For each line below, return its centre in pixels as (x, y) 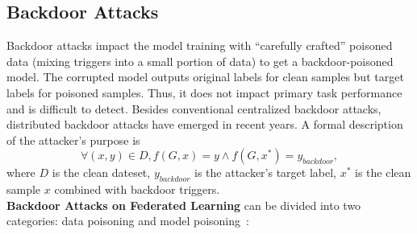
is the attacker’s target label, (265, 172)
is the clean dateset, (101, 172)
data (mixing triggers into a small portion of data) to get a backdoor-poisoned (200, 61)
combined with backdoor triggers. (137, 189)
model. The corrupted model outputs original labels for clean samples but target (205, 77)
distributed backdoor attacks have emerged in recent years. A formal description (205, 124)
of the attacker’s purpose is (73, 140)
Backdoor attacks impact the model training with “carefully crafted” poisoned (200, 45)
